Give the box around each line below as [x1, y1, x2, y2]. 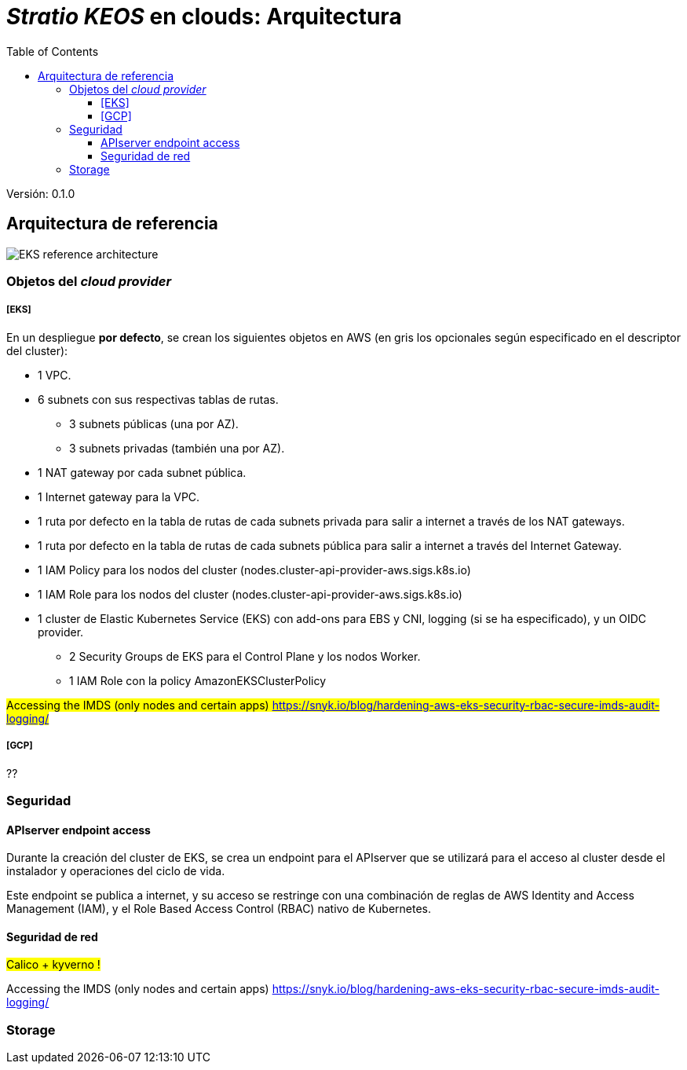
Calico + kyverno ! [6, 958, 100, 972]
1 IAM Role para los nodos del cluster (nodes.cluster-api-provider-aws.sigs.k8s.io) [38, 587, 462, 601]
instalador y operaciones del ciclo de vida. [6, 864, 225, 878]
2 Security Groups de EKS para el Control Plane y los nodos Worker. [69, 649, 421, 663]
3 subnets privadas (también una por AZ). [69, 441, 285, 455]
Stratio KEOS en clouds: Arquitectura [6, 3, 402, 30]
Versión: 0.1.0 [6, 186, 75, 200]
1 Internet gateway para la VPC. [38, 489, 200, 504]
